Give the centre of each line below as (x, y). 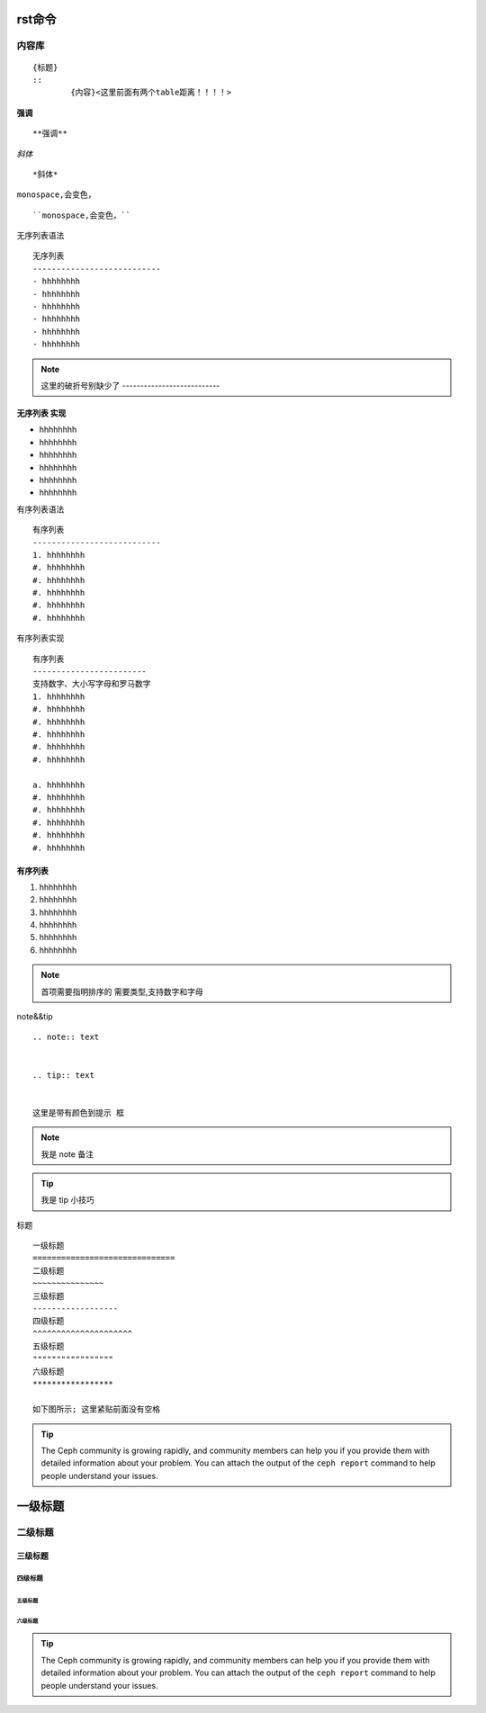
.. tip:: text (63, 1075)
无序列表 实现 (41, 413)
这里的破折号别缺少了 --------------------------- (130, 386)
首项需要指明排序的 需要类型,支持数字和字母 (122, 991)
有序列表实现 (40, 638)
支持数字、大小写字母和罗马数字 (92, 684)
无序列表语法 (40, 236)
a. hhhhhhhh (59, 785)
